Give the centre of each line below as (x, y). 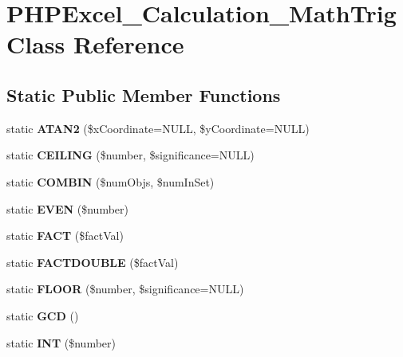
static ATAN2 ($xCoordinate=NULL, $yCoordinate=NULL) (158, 128)
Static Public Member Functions (144, 94)
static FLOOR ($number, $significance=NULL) (125, 289)
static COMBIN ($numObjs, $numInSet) (111, 181)
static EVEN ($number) (68, 208)
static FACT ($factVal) (65, 235)
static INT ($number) (61, 342)
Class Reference (95, 44)
